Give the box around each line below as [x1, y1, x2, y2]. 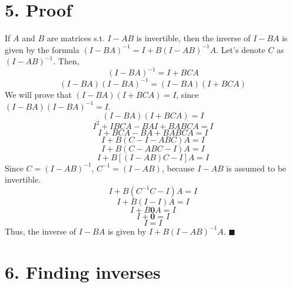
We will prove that [5, 88, 72, 100]
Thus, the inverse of [5, 225, 77, 237]
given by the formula [5, 43, 79, 55]
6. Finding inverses [5, 259, 161, 283]
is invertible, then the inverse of [136, 32, 251, 44]
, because [161, 161, 195, 174]
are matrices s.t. [47, 32, 105, 44]
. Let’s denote [216, 43, 266, 55]
